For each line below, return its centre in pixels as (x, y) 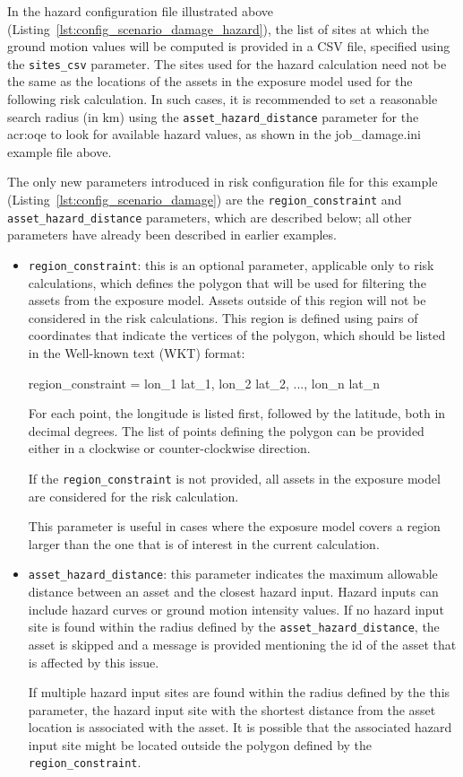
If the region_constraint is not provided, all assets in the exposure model (234, 478)
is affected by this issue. (94, 662)
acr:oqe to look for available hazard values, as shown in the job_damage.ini (214, 134)
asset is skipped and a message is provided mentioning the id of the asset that (242, 644)
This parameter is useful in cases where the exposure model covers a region (234, 526)
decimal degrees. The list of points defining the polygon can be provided (226, 430)
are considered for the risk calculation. (133, 496)
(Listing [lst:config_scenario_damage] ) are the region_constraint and (205, 200)
